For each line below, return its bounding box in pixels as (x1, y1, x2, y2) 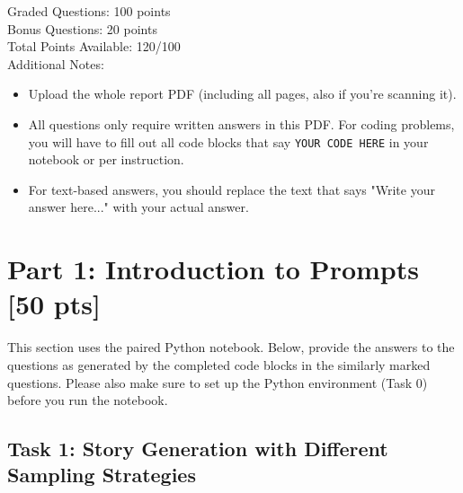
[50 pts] (7, 286, 101, 322)
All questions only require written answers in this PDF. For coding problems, (28, 114, 455, 133)
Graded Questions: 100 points (7, 2, 171, 20)
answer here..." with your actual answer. (28, 198, 249, 216)
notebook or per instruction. (28, 150, 184, 169)
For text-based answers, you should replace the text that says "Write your (28, 180, 435, 198)
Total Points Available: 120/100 (7, 37, 181, 56)
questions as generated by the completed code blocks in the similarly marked (7, 355, 431, 374)
